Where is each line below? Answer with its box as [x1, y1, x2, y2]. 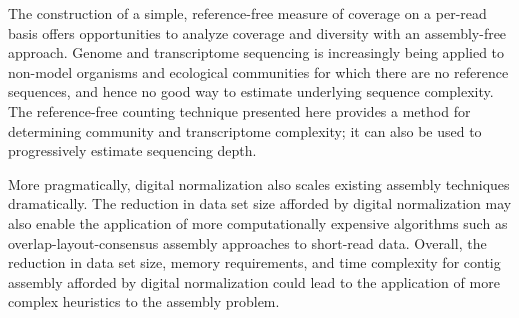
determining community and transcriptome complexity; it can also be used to [8, 120, 482, 141]
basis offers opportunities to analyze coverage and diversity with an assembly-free [8, 22, 507, 43]
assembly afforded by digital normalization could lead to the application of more [8, 271, 500, 292]
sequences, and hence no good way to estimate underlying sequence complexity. [8, 81, 494, 102]
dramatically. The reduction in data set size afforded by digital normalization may [8, 193, 512, 214]
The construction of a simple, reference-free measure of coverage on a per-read [8, 3, 487, 23]
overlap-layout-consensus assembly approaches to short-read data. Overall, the [8, 232, 487, 253]
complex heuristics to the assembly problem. [8, 291, 280, 312]
